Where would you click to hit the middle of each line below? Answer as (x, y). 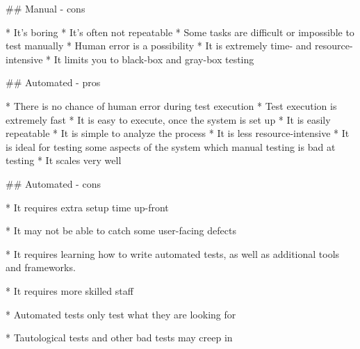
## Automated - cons (53, 183)
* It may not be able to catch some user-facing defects (121, 230)
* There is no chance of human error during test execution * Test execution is (171, 105)
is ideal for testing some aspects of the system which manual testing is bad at (171, 146)
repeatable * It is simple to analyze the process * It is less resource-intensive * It (178, 133)
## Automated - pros (53, 82)
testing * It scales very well (64, 160)
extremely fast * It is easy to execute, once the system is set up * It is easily (168, 119)
